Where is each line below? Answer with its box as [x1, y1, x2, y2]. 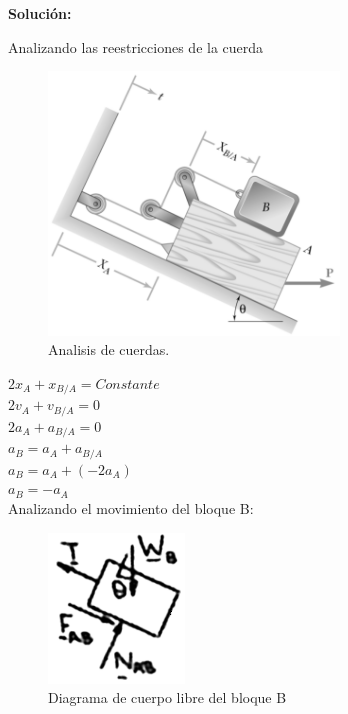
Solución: [8, 3, 72, 23]
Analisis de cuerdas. [48, 339, 170, 360]
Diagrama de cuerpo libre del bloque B [48, 687, 287, 708]
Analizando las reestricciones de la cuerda [8, 36, 264, 57]
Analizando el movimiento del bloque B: [8, 497, 254, 518]
